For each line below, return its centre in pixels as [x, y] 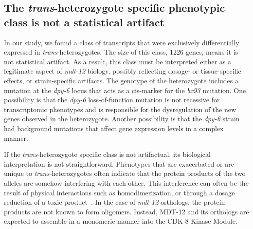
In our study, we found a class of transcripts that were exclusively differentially [122, 42]
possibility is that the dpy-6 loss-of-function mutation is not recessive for [112, 100]
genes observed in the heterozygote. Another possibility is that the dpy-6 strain [122, 119]
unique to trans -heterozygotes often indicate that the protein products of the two [125, 173]
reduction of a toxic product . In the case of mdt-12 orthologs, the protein [115, 202]
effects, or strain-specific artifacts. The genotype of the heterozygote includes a [121, 80]
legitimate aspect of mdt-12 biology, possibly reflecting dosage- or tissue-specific [123, 71]
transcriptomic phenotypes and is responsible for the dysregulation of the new [120, 109]
